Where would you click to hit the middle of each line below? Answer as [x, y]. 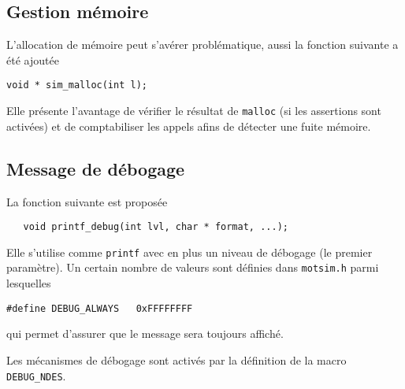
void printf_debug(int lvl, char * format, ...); [156, 227]
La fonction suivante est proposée [87, 201]
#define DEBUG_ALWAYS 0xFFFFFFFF [100, 308]
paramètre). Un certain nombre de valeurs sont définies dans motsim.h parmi [193, 267]
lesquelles [29, 283]
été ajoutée [33, 59]
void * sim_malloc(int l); [77, 85]
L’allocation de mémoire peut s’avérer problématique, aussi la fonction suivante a [202, 44]
